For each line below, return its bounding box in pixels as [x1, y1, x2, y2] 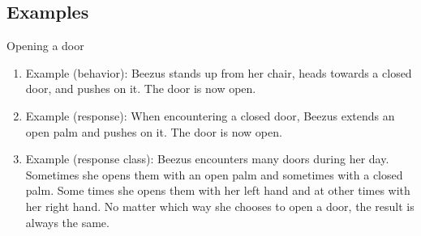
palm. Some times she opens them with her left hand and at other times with [25, 182, 410, 199]
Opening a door [6, 37, 84, 54]
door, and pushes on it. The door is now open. [25, 80, 256, 97]
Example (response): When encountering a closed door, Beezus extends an [25, 107, 395, 124]
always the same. [25, 213, 110, 230]
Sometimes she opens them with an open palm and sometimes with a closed [25, 166, 403, 183]
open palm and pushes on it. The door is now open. [25, 123, 282, 140]
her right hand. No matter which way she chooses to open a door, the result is [25, 197, 415, 214]
